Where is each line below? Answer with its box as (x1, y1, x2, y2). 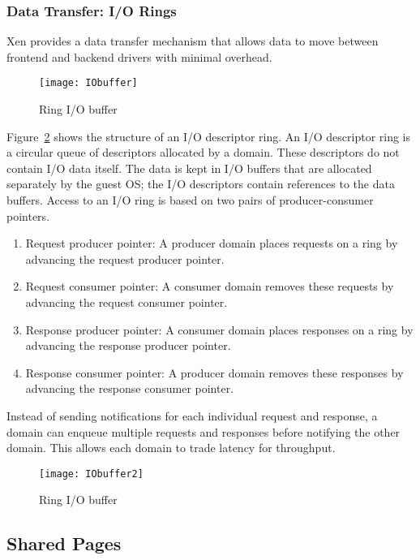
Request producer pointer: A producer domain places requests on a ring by (25, 235, 398, 252)
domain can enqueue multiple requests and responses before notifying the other (6, 423, 401, 440)
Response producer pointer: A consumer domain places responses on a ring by (25, 321, 414, 338)
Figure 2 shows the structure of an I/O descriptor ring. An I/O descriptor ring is (6, 127, 411, 144)
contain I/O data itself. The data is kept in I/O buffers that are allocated (6, 159, 372, 176)
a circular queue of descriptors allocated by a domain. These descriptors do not (6, 144, 400, 161)
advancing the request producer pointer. (25, 250, 225, 267)
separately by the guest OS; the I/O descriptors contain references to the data (6, 175, 395, 192)
